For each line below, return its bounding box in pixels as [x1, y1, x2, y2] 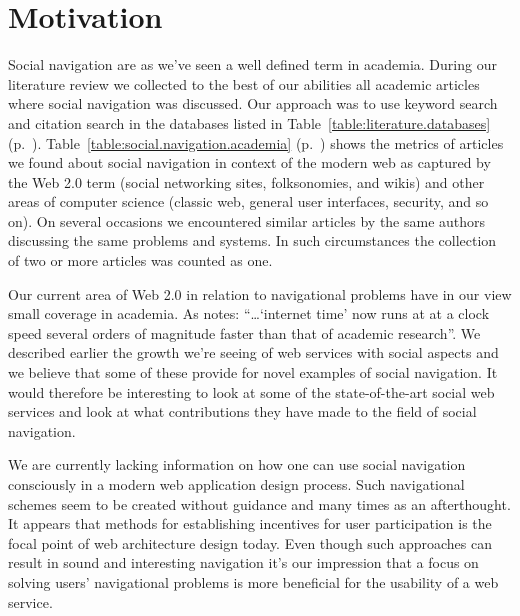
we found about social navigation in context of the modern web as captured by [8, 152, 491, 173]
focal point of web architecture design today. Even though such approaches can [8, 532, 492, 553]
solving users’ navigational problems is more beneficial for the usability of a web [8, 571, 499, 592]
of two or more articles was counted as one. [8, 250, 273, 271]
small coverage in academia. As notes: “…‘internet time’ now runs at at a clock [8, 303, 490, 324]
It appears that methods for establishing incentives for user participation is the [8, 513, 492, 534]
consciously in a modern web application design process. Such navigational [8, 474, 465, 494]
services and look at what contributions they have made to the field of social [8, 401, 477, 422]
